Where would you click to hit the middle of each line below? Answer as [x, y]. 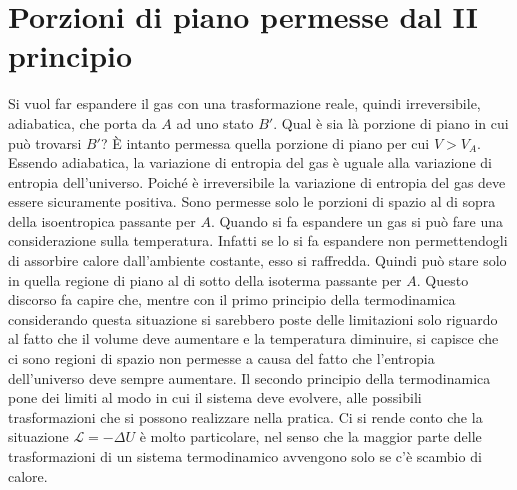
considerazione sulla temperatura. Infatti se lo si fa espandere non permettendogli [258, 240]
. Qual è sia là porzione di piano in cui [391, 122]
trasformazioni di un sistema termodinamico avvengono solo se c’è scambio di [245, 456]
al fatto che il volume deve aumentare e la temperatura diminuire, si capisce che [253, 338]
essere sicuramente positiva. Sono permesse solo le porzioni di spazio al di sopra [252, 201]
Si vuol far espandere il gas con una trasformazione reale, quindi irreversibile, [244, 103]
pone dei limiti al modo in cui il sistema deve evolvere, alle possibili [215, 397]
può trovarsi [45, 142]
